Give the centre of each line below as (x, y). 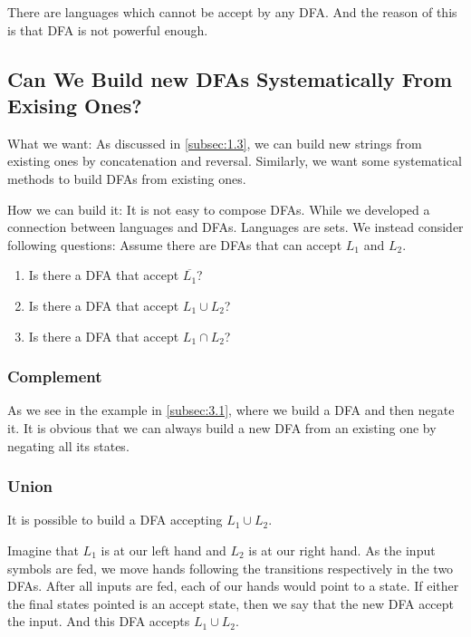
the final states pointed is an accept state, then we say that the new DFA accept (231, 603)
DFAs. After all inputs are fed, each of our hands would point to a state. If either (233, 586)
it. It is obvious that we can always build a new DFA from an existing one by (222, 427)
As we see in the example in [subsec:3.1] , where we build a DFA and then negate (231, 410)
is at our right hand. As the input (342, 550)
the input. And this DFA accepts (99, 621)
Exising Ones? (75, 105)
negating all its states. (68, 445)
